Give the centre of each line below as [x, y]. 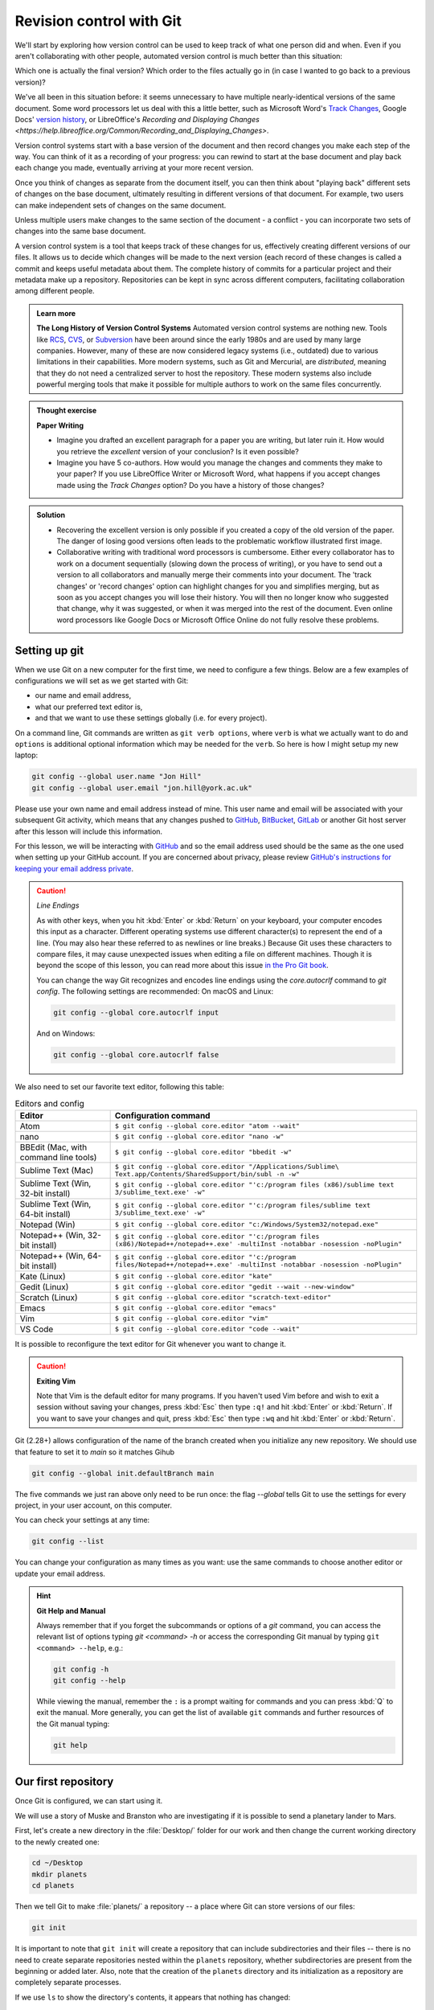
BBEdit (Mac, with [53, 1147]
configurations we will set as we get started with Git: [102, 681]
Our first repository [64, 1782]
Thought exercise [67, 411]
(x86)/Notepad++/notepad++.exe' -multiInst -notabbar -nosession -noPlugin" [258, 1243]
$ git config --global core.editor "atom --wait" [207, 1126]
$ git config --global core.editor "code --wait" [207, 1329]
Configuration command [162, 1115]
